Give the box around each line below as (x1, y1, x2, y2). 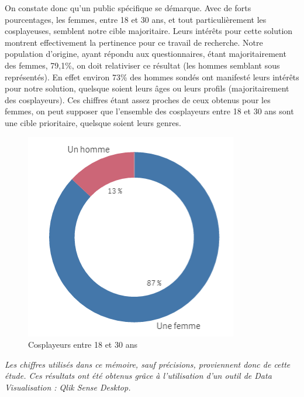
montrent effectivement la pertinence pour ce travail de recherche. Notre (5, 36, 263, 48)
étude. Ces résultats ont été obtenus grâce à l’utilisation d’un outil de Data (5, 369, 272, 382)
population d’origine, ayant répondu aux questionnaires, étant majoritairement (5, 47, 286, 60)
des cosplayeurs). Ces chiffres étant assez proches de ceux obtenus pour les (5, 93, 271, 106)
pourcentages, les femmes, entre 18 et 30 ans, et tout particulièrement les (5, 13, 267, 25)
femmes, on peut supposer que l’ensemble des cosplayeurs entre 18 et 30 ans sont (5, 105, 294, 117)
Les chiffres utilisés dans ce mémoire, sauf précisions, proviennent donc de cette (5, 358, 291, 370)
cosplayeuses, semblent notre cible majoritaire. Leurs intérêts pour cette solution (5, 25, 293, 37)
